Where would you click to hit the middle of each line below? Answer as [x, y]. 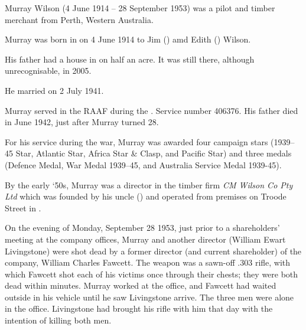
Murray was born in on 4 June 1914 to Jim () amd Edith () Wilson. [128, 39]
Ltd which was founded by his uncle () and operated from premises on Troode [146, 196]
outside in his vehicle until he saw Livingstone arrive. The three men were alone [149, 297]
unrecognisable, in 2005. [48, 71]
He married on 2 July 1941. [54, 90]
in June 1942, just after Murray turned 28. [82, 122]
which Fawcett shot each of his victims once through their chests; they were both [152, 274]
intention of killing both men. [58, 320]
